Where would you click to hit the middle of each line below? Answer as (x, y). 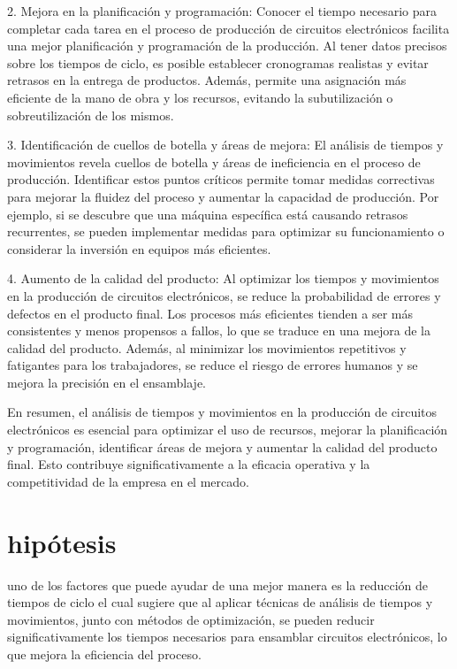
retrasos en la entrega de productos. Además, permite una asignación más (207, 80)
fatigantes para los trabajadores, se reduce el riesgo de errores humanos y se (213, 365)
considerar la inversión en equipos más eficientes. (139, 248)
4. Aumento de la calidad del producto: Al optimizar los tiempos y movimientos (223, 278)
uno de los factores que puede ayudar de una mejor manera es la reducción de (218, 584)
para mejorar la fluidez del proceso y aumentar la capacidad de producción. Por (223, 196)
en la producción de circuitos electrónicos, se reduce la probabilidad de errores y (224, 295)
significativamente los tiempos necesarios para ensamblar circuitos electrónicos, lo (227, 637)
